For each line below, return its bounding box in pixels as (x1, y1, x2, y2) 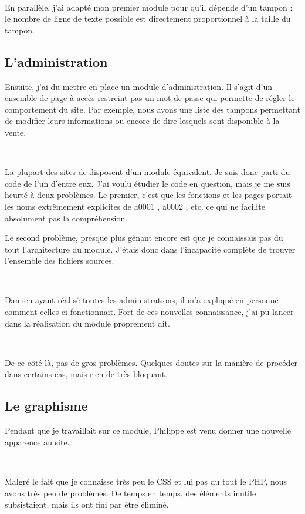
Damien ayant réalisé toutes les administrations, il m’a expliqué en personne (5, 294, 279, 306)
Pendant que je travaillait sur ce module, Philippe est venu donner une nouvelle (5, 424, 291, 436)
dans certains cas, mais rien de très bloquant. (5, 368, 167, 380)
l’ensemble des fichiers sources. (5, 254, 114, 267)
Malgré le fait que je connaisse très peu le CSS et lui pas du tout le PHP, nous (5, 475, 287, 488)
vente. (5, 126, 26, 138)
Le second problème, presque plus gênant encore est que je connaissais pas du (5, 231, 283, 244)
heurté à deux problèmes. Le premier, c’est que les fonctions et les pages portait (5, 189, 292, 201)
